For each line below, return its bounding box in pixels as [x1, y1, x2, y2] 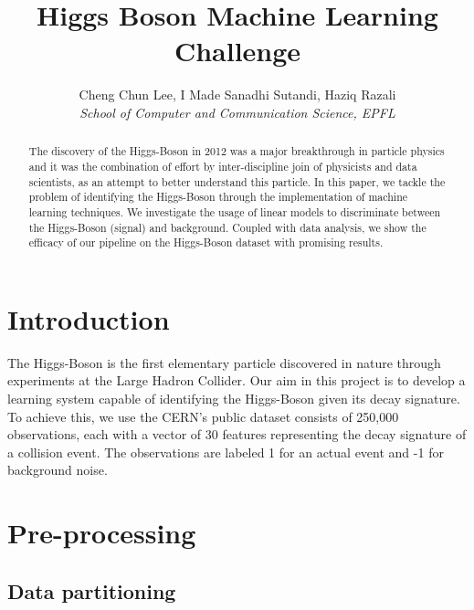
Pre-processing [7, 514, 196, 552]
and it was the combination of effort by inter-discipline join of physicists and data [28, 158, 417, 174]
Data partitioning [7, 576, 176, 605]
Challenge [174, 32, 301, 69]
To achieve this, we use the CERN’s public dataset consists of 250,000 [7, 406, 399, 426]
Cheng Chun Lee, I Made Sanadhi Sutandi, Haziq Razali [79, 85, 396, 104]
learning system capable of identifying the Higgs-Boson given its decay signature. [7, 389, 460, 408]
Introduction [7, 300, 170, 337]
